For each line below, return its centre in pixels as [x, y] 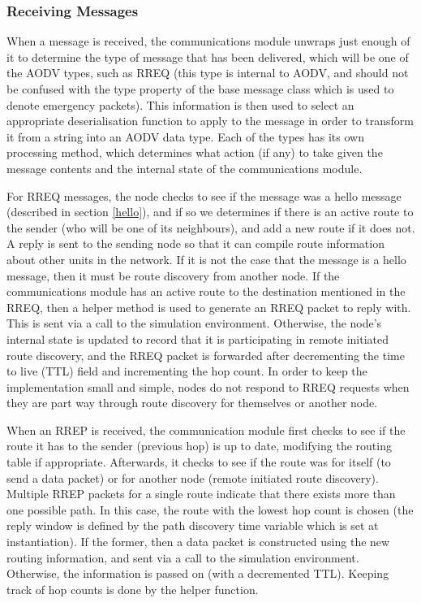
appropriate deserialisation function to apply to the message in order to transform [210, 121]
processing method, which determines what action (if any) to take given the [195, 152]
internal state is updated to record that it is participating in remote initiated [198, 338]
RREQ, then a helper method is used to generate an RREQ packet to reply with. [209, 307]
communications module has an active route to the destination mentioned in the [206, 291]
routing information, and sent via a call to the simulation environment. [183, 557]
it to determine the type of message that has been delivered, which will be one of [208, 56]
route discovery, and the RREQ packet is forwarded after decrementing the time [206, 355]
